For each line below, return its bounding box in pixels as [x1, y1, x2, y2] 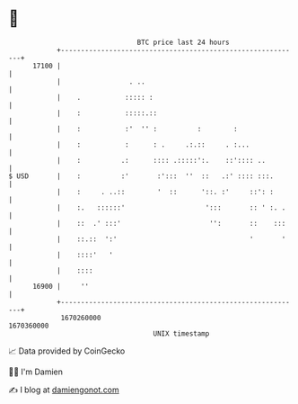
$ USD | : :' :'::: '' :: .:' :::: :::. [8, 171, 275, 181]
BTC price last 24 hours [136, 38, 230, 47]
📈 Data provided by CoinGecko [8, 346, 126, 356]
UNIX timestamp [153, 328, 210, 338]
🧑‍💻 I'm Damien [8, 366, 64, 377]
